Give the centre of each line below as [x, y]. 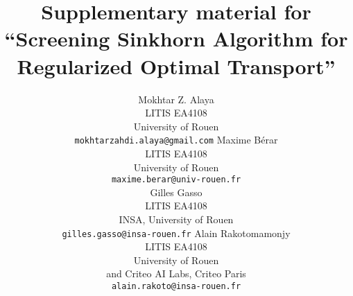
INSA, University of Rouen [176, 219]
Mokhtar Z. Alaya [176, 99]
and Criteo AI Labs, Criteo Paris [176, 273]
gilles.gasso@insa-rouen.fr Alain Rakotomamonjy [176, 233]
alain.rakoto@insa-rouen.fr [176, 286]
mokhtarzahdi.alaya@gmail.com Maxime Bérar [176, 140]
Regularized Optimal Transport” [176, 66]
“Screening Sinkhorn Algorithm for [176, 38]
